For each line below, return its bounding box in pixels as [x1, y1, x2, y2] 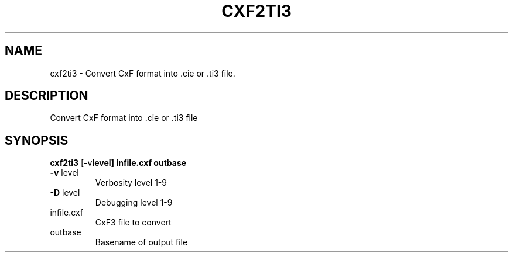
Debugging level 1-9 [95, 197, 173, 208]
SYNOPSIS [5, 133, 69, 148]
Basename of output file [95, 237, 188, 248]
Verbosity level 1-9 [95, 178, 167, 188]
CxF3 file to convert [95, 217, 172, 228]
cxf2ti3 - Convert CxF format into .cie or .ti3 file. [50, 68, 235, 78]
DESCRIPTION [5, 88, 88, 103]
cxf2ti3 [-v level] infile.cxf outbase [50, 158, 187, 168]
